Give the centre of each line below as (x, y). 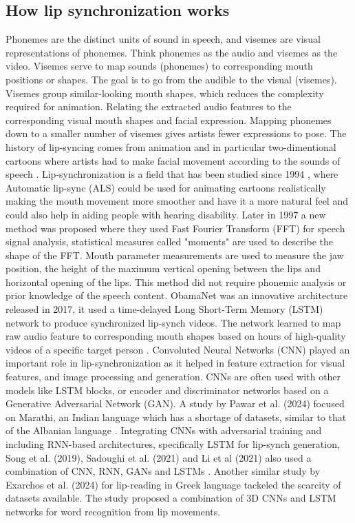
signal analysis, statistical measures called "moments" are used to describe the (170, 242)
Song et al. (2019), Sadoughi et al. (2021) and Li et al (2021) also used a (159, 457)
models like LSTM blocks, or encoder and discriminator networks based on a (167, 390)
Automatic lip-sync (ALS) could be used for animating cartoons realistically (166, 187)
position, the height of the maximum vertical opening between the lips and (163, 268)
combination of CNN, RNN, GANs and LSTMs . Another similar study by (163, 471)
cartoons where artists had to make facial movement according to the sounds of (173, 160)
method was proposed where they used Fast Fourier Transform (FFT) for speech (175, 228)
